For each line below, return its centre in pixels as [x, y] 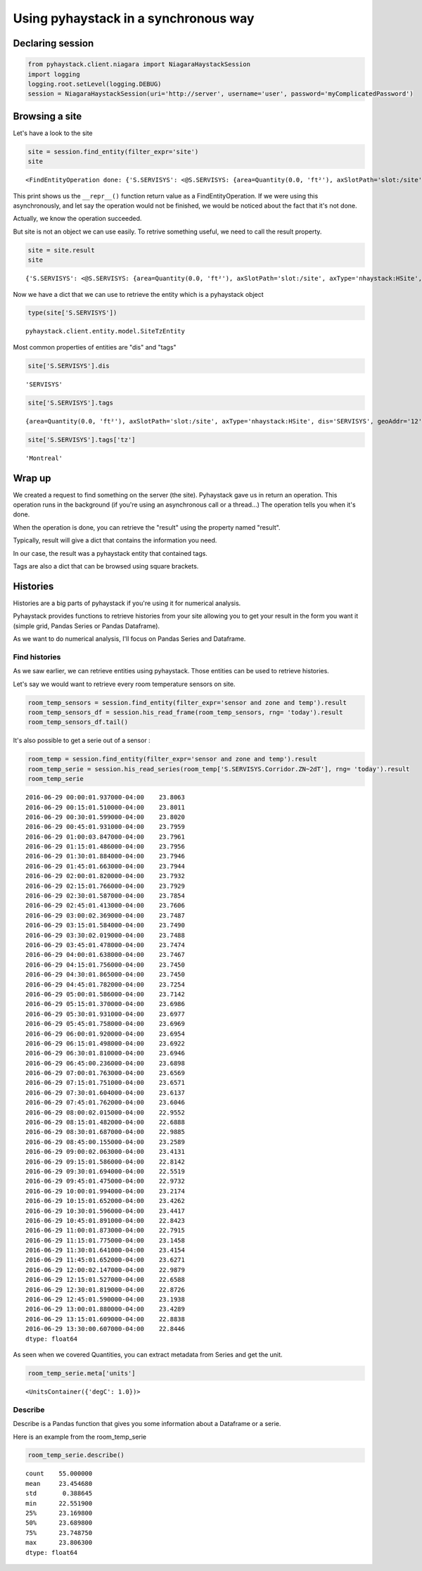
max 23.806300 [59, 1543]
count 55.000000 [59, 1474]
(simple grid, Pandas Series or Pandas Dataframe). [87, 625]
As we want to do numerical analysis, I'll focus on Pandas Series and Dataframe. [129, 639]
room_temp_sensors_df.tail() [78, 722]
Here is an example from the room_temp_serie [80, 1437]
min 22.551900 [59, 1503]
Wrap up [32, 478]
